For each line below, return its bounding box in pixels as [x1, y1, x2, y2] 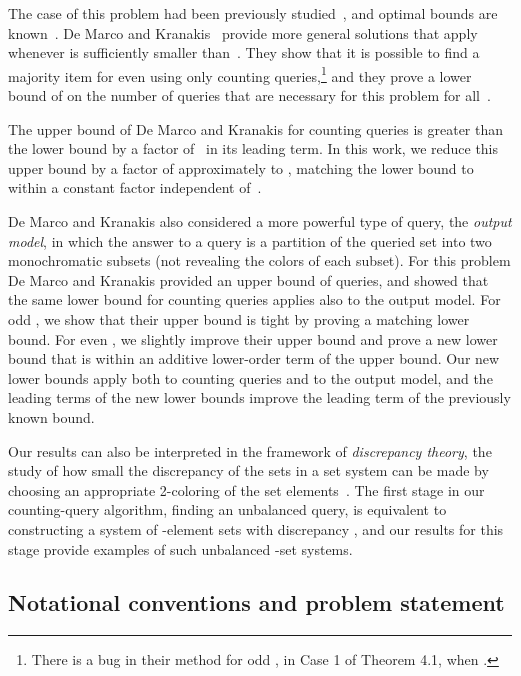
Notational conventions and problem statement [8, 587, 505, 618]
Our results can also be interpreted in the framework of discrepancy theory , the [8, 440, 492, 461]
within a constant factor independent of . [8, 177, 262, 198]
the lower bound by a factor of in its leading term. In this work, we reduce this [8, 138, 499, 159]
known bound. [8, 406, 95, 427]
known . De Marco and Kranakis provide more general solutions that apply [8, 22, 478, 43]
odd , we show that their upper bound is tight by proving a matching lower [8, 308, 470, 329]
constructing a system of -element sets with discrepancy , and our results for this [8, 518, 504, 539]
